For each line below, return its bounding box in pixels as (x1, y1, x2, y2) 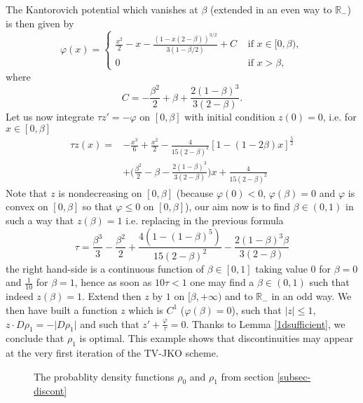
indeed (6, 289, 34, 303)
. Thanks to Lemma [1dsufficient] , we (186, 316, 345, 331)
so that (82, 199, 113, 214)
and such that (80, 316, 139, 331)
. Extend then (81, 289, 142, 303)
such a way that (6, 212, 74, 227)
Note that (6, 185, 48, 200)
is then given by (6, 15, 74, 30)
